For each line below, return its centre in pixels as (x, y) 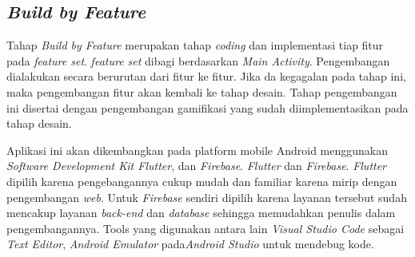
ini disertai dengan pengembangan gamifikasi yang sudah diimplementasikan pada (207, 107)
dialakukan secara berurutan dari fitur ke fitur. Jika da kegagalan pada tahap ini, (206, 76)
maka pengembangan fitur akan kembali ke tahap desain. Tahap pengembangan (202, 91)
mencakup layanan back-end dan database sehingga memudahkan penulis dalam (201, 213)
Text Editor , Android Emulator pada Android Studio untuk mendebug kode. (190, 244)
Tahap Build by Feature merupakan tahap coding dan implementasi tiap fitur (195, 45)
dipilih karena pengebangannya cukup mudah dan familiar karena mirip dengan (202, 181)
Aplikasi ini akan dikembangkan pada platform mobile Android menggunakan (198, 150)
